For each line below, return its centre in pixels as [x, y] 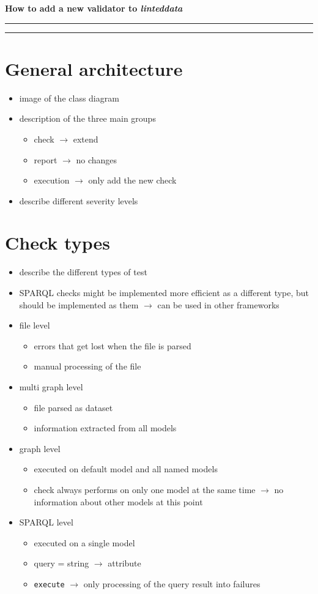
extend [86, 139]
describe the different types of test [83, 272]
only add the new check [132, 180]
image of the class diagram [69, 98]
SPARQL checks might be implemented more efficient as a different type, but [164, 292]
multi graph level [51, 386]
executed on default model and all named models [126, 469]
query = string [61, 563]
